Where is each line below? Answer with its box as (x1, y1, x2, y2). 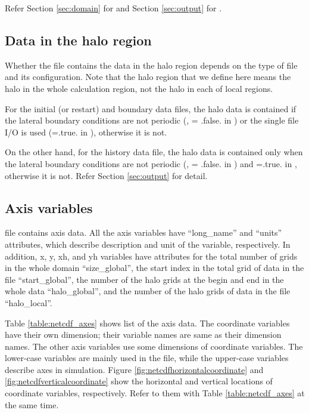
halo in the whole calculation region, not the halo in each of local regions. (5, 82, 273, 94)
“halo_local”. (5, 296, 52, 309)
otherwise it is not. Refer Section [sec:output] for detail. (5, 169, 208, 181)
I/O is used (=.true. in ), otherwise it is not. (5, 125, 167, 138)
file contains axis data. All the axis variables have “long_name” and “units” (5, 226, 282, 239)
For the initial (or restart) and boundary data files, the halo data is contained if (5, 102, 296, 115)
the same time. (5, 398, 59, 411)
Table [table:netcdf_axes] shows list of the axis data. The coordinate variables (5, 316, 290, 329)
